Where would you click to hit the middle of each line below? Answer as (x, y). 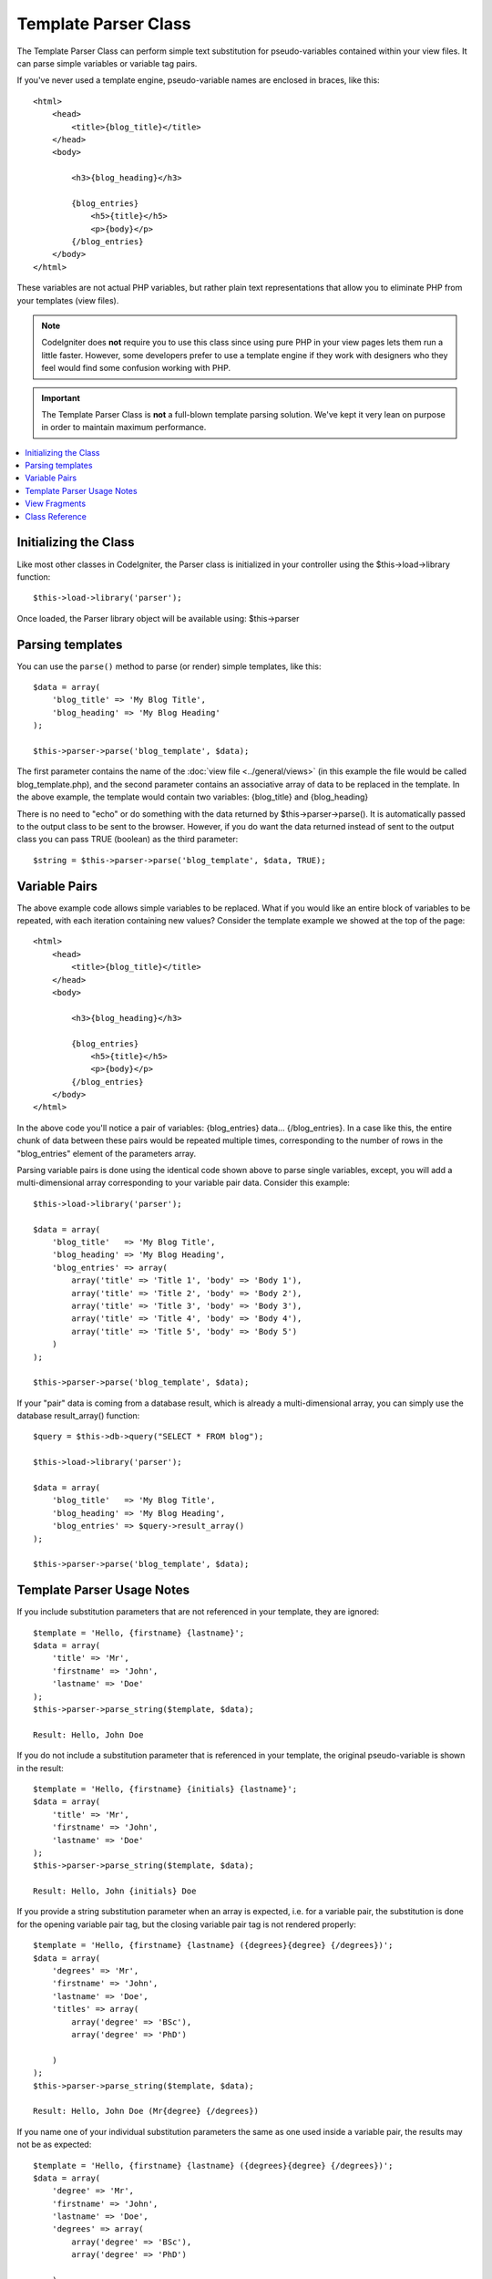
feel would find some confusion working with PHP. (136, 368)
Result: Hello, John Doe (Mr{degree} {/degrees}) (146, 2111)
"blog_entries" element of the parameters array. (106, 1153)
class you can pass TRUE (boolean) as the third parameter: (128, 840)
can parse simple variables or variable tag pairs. (107, 63)
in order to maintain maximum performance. (124, 428)
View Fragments (56, 504)
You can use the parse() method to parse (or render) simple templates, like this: (169, 666)
